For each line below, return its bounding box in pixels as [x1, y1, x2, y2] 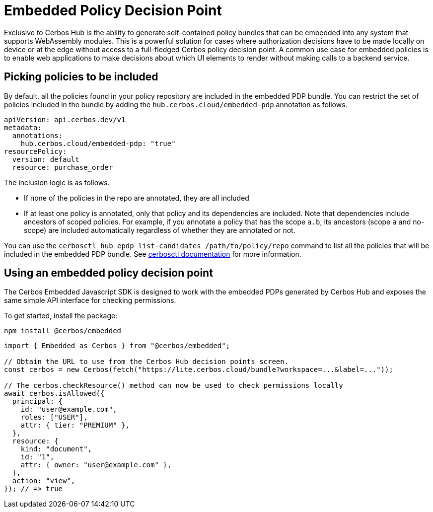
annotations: [12, 131, 63, 140]
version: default [12, 155, 79, 163]
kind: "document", [20, 445, 92, 453]
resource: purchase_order [12, 163, 113, 171]
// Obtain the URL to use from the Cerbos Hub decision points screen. [4, 358, 289, 366]
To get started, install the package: [4, 311, 118, 320]
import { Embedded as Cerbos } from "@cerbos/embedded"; [4, 342, 230, 350]
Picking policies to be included [4, 71, 158, 83]
